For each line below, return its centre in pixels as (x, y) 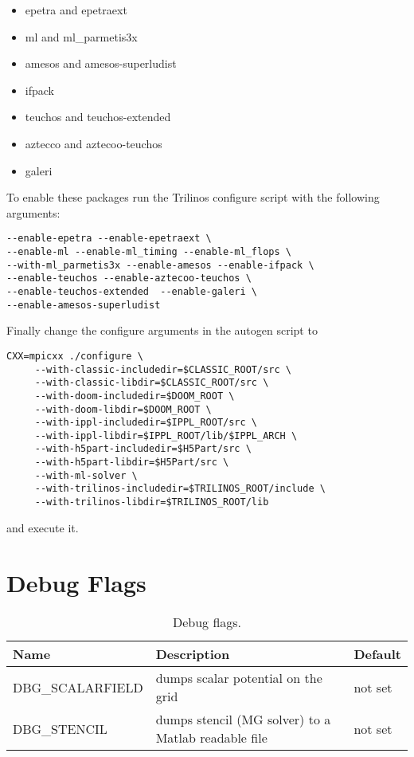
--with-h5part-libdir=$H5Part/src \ (132, 463)
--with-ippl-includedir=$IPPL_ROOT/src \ (146, 423)
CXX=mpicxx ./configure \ (75, 356)
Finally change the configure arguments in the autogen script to (162, 330)
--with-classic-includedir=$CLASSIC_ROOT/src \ (163, 369)
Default (377, 654)
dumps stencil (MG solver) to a (243, 720)
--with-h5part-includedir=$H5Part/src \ (143, 449)
